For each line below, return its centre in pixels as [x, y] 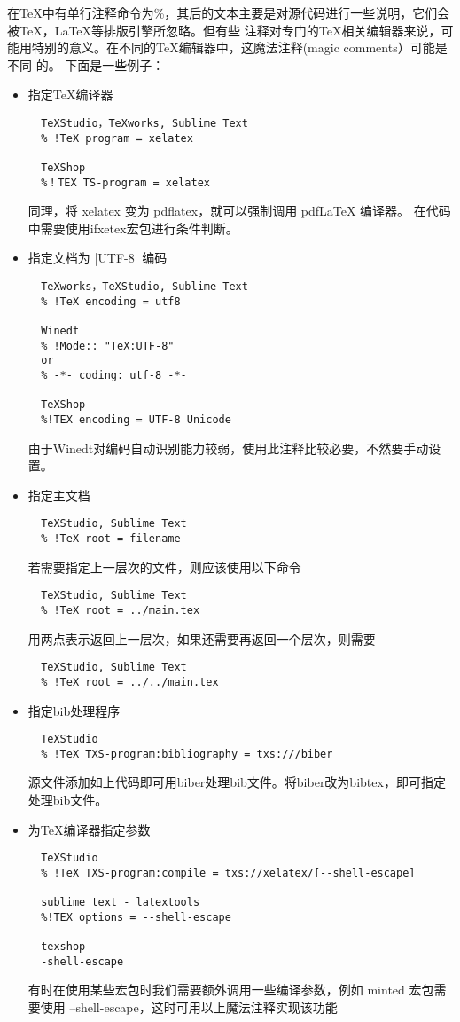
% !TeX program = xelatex [117, 138]
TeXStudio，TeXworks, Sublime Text [144, 123]
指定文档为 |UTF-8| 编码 [97, 258]
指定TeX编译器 [70, 94]
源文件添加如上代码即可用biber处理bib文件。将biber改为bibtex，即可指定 [237, 782]
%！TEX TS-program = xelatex [125, 182]
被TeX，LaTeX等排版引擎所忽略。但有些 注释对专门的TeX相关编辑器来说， [224, 30]
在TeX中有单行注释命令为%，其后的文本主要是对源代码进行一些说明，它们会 [229, 12]
